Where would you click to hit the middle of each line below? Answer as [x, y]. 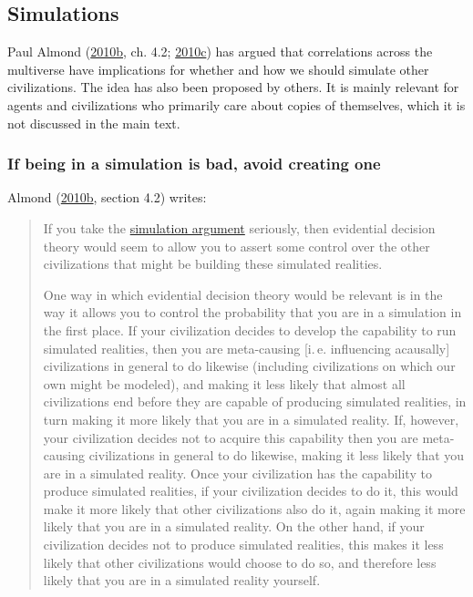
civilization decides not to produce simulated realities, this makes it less [243, 545]
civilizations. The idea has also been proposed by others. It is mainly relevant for [233, 87]
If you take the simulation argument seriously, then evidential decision [239, 227]
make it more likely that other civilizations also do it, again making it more [254, 508]
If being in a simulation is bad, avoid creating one [194, 164]
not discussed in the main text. [94, 123]
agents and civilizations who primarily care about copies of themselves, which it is [236, 104]
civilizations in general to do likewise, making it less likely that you [277, 455]
